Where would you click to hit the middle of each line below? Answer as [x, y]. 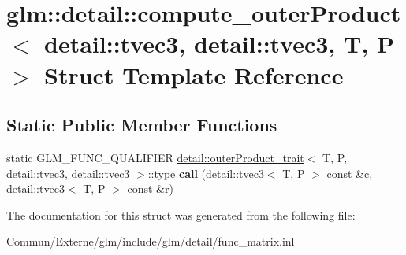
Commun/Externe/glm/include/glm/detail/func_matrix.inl [151, 241]
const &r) [150, 188]
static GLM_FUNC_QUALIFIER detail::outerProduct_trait [155, 157]
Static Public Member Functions [142, 125]
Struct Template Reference [194, 74]
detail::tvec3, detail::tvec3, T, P [220, 44]
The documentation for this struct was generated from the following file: [181, 214]
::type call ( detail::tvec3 [206, 173]
